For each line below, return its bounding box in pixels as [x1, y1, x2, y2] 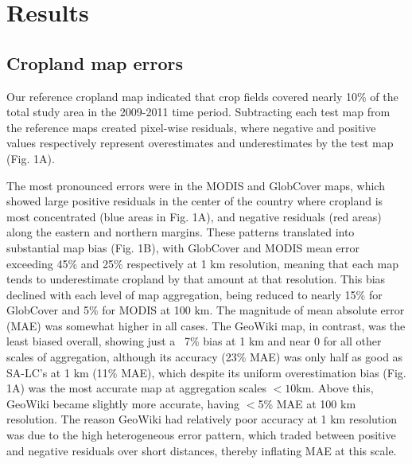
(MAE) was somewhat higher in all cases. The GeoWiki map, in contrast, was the [6, 317, 406, 333]
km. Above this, [296, 380, 374, 396]
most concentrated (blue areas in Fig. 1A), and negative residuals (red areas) [6, 208, 382, 224]
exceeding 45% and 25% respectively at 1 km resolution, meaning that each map [6, 255, 398, 271]
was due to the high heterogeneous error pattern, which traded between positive [6, 427, 396, 443]
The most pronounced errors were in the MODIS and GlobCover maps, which [6, 177, 385, 193]
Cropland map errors [6, 50, 184, 75]
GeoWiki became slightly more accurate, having [6, 395, 240, 411]
